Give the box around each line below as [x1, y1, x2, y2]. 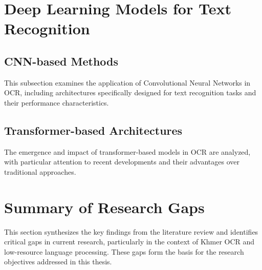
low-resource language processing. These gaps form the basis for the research [4, 246, 244, 257]
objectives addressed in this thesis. [4, 256, 112, 267]
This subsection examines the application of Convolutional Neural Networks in [4, 77, 251, 88]
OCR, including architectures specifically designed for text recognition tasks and [4, 87, 256, 98]
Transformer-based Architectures [4, 122, 183, 138]
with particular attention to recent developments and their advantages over [4, 156, 240, 167]
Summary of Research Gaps [4, 196, 205, 217]
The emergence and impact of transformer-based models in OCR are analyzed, [4, 146, 251, 157]
